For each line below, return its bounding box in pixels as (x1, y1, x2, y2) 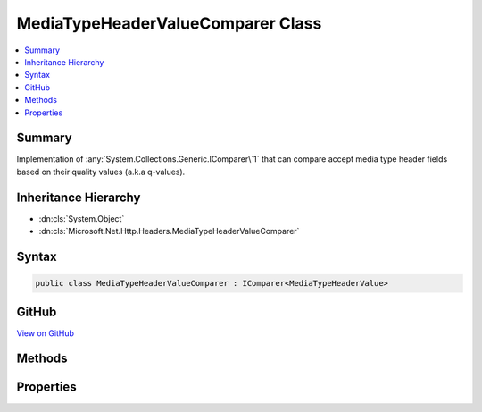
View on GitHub (16, 327, 75, 339)
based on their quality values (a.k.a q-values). (16, 166, 186, 177)
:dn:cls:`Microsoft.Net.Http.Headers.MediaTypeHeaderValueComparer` (38, 226, 300, 237)
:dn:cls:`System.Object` (38, 213, 125, 223)
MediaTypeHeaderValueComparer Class (16, 13, 322, 33)
